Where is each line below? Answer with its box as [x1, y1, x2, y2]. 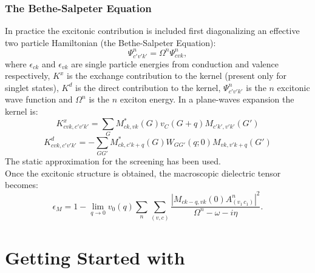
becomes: [5, 178, 38, 191]
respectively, [5, 69, 50, 82]
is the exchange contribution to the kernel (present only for [67, 69, 286, 82]
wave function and [5, 93, 73, 106]
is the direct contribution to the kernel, [75, 81, 221, 93]
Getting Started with [5, 244, 185, 269]
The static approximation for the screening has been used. [5, 155, 221, 167]
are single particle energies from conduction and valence [71, 57, 279, 70]
